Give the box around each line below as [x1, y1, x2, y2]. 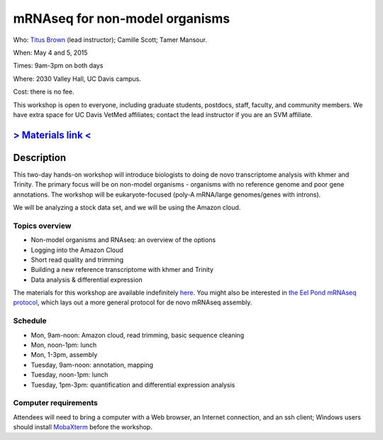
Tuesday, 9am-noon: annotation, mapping [30, 361, 154, 369]
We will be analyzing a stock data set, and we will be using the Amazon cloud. [13, 203, 241, 211]
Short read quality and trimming [30, 255, 124, 264]
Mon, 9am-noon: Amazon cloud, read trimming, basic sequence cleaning [30, 331, 245, 339]
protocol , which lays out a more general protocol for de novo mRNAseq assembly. [13, 298, 252, 307]
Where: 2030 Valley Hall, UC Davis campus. [13, 75, 141, 83]
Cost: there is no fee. [13, 87, 74, 96]
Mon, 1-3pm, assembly [30, 351, 98, 359]
